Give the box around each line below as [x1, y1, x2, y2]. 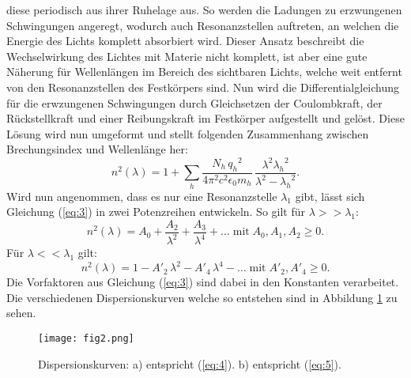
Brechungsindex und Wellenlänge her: [6, 141, 188, 157]
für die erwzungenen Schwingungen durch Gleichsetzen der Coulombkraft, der [6, 94, 383, 111]
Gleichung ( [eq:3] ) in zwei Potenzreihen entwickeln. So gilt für [6, 203, 306, 220]
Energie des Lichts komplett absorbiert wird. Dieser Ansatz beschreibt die [6, 32, 364, 49]
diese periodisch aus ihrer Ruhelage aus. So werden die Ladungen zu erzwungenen [6, 2, 402, 17]
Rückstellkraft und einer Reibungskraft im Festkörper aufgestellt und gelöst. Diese [6, 110, 405, 127]
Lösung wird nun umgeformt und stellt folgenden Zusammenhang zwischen [6, 125, 369, 142]
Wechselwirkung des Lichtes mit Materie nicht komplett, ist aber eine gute [6, 47, 368, 64]
